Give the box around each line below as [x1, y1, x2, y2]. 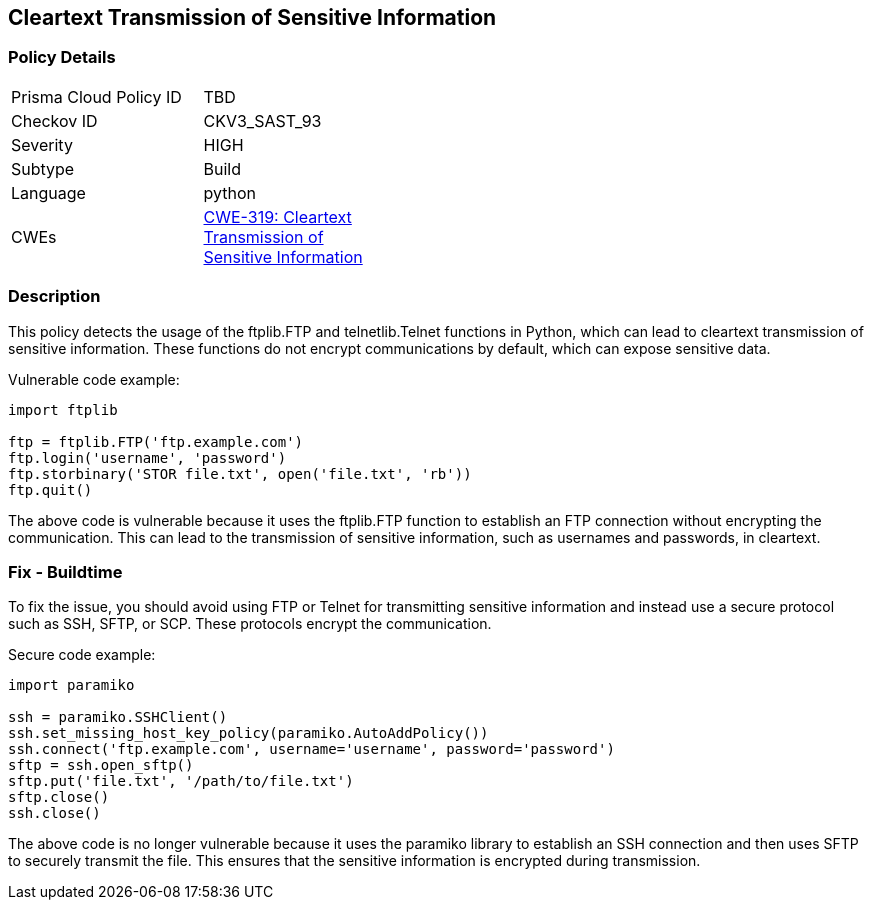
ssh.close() [8, 805, 101, 822]
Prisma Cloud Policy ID [11, 86, 182, 107]
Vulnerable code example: [8, 370, 180, 388]
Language [11, 182, 86, 203]
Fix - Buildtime [8, 561, 123, 582]
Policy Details [8, 47, 116, 68]
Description [8, 286, 101, 307]
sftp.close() [8, 789, 110, 806]
